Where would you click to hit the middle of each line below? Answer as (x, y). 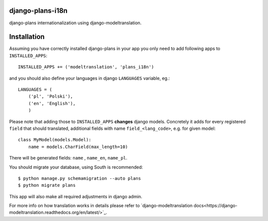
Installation (27, 37)
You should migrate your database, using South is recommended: (76, 167)
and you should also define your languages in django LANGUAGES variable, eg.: (90, 78)
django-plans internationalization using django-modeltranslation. (75, 23)
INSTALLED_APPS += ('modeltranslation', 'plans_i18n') (86, 67)
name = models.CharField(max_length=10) (78, 147)
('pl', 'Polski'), (51, 96)
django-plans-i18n (38, 11)
